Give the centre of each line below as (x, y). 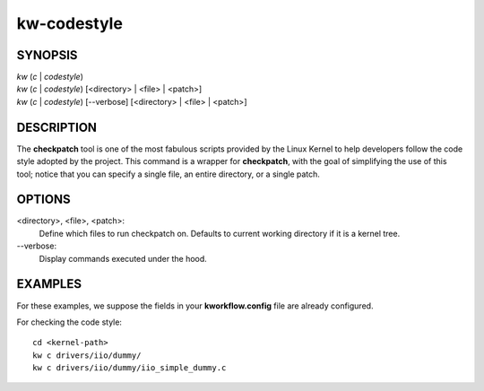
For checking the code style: (69, 322)
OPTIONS (43, 200)
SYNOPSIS (47, 55)
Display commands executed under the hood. (123, 258)
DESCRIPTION (57, 127)
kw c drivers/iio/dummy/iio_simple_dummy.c (130, 368)
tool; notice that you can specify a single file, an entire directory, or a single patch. (168, 174)
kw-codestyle (69, 23)
